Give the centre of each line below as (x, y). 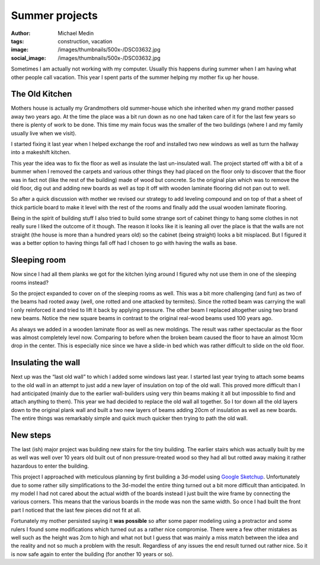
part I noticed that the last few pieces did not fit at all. (76, 510)
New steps (31, 435)
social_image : (29, 58)
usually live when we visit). (44, 133)
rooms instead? (30, 282)
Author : (21, 33)
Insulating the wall (46, 363)
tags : (17, 41)
